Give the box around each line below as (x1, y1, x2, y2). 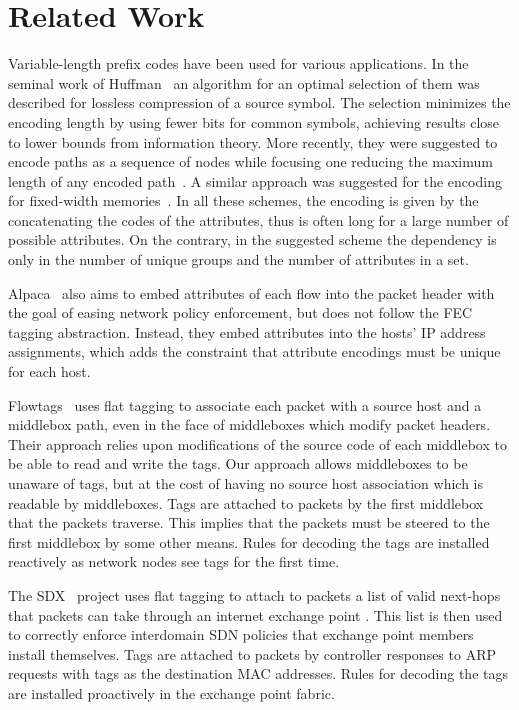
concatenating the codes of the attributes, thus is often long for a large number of (8, 209, 509, 230)
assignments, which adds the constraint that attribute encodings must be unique (8, 341, 501, 362)
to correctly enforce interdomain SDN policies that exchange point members (8, 624, 474, 645)
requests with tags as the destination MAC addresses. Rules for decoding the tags (8, 663, 508, 684)
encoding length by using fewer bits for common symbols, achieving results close (8, 111, 500, 132)
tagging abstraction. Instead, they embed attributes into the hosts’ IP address (8, 321, 486, 342)
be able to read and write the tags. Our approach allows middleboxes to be (8, 453, 468, 474)
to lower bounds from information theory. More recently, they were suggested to (8, 131, 498, 152)
